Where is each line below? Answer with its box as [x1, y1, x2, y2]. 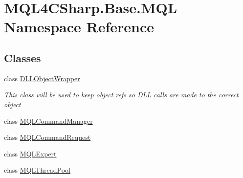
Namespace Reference [4, 17, 154, 37]
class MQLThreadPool [4, 165, 70, 175]
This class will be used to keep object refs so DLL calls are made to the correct [4, 89, 239, 100]
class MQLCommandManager [4, 115, 93, 126]
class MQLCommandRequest [4, 132, 91, 142]
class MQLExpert [4, 148, 57, 158]
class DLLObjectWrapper [4, 73, 80, 83]
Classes [4, 50, 41, 65]
